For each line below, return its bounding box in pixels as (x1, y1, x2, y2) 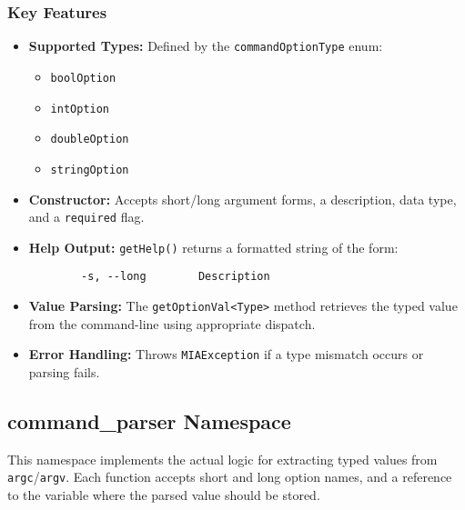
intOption (50, 102, 110, 115)
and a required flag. (28, 207, 145, 226)
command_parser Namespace (7, 406, 291, 435)
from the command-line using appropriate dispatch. (28, 314, 316, 333)
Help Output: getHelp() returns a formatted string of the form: (28, 237, 399, 256)
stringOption (50, 163, 129, 176)
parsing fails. (28, 362, 100, 381)
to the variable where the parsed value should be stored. (7, 485, 320, 505)
